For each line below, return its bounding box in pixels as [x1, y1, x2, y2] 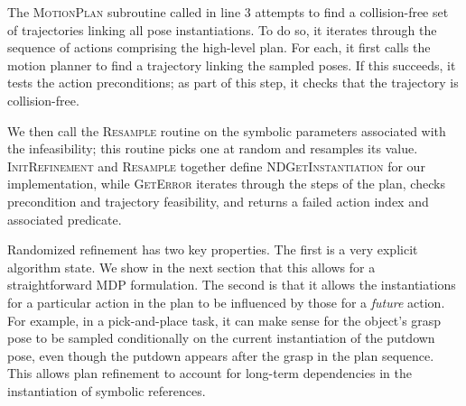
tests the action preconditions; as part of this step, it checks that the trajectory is [7, 73, 459, 92]
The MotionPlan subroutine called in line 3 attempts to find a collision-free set [7, 3, 449, 21]
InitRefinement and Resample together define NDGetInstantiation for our [7, 156, 425, 175]
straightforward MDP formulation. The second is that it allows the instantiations [7, 275, 456, 294]
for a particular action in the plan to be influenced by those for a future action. [7, 292, 445, 311]
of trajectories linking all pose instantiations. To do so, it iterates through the [7, 20, 437, 39]
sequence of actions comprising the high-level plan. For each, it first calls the [7, 38, 431, 57]
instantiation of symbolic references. [7, 381, 206, 400]
